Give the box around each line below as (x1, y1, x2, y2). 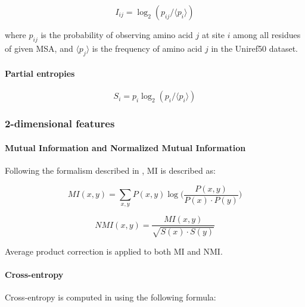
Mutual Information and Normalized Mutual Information (5, 141, 246, 153)
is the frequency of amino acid (92, 42, 203, 54)
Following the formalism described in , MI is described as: (5, 164, 216, 177)
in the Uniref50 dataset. (211, 42, 298, 54)
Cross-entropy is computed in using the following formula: (5, 291, 216, 303)
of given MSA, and (5, 42, 73, 54)
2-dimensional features (5, 116, 115, 131)
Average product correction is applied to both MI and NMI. (5, 245, 223, 257)
